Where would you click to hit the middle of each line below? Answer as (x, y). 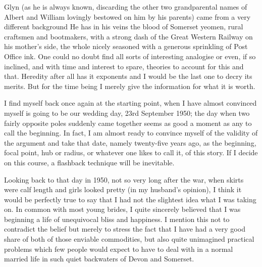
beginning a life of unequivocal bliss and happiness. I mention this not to (117, 219)
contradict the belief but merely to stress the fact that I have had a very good (125, 229)
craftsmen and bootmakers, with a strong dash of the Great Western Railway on (128, 36)
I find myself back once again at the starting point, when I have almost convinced (130, 103)
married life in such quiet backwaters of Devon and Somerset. (99, 259)
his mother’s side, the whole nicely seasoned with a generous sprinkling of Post (126, 46)
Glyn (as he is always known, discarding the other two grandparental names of (126, 7)
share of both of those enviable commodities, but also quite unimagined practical (129, 239)
